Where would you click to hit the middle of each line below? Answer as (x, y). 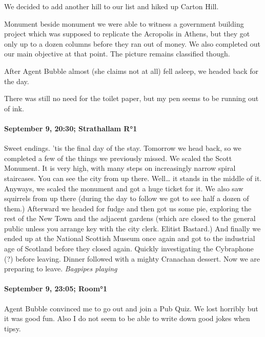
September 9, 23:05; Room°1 (56, 289)
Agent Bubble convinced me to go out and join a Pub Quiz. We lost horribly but (131, 308)
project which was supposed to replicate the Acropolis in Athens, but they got (127, 34)
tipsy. (13, 328)
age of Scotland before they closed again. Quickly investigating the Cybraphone (129, 249)
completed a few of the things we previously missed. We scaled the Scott (118, 158)
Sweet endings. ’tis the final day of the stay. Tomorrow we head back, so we (123, 148)
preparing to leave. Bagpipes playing (61, 269)
